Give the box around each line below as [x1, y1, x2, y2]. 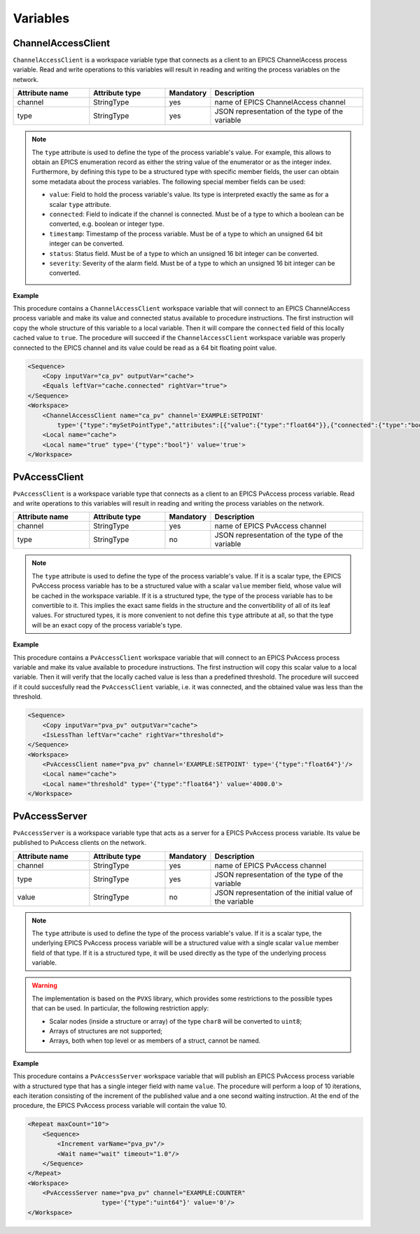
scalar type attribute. [49, 200, 111, 208]
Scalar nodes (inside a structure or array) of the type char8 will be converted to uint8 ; [49, 1017, 302, 1025]
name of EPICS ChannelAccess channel [214, 97, 346, 107]
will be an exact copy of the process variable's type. [31, 621, 183, 629]
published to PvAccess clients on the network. [13, 839, 147, 847]
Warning [31, 982, 57, 990]
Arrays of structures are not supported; [49, 1027, 162, 1036]
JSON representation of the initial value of [214, 888, 353, 897]
